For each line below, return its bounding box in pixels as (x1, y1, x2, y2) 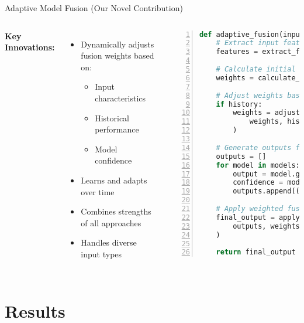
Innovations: (5, 41, 55, 53)
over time (81, 185, 115, 198)
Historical (95, 111, 129, 124)
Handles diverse (81, 236, 137, 249)
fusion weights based (81, 49, 154, 62)
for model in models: (216, 161, 300, 169)
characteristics (95, 91, 146, 104)
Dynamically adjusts (81, 38, 154, 50)
